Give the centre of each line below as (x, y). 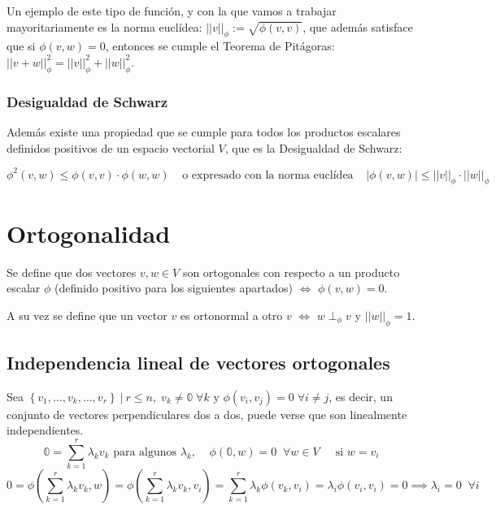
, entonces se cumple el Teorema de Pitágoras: (220, 46)
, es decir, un (361, 396)
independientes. (45, 430)
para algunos (145, 452)
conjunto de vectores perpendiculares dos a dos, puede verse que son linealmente (207, 414)
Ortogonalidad (89, 233)
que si (21, 46)
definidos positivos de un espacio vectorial (111, 147)
